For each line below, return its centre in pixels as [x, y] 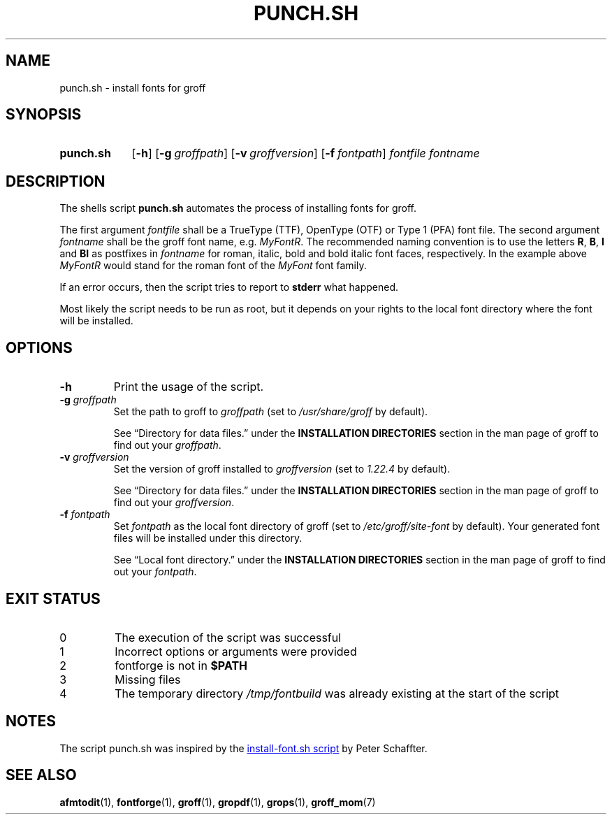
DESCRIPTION [56, 181]
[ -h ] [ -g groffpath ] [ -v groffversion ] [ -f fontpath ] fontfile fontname [306, 153]
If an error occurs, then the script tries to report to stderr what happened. [229, 287]
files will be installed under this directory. [208, 538]
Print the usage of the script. [189, 387]
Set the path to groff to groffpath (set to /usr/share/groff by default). [271, 412]
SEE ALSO [41, 775]
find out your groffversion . [174, 503]
